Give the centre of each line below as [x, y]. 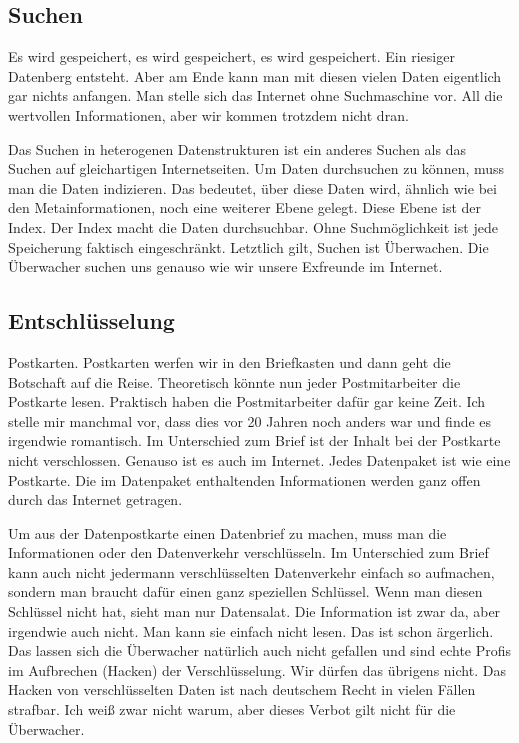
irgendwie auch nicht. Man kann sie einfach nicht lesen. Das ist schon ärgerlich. [251, 630]
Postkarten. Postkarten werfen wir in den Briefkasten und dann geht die [229, 361]
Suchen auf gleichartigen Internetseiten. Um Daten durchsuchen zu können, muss [256, 168]
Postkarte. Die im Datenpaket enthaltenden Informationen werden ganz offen [244, 479]
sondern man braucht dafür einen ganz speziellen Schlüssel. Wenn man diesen [245, 591]
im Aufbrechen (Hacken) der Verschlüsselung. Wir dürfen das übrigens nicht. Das [257, 669]
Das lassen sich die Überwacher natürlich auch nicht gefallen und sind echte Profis [260, 650]
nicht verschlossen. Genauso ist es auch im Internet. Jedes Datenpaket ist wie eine [259, 459]
